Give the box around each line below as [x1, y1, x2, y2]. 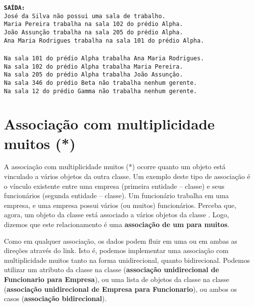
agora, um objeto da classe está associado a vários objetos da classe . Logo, [4, 209, 229, 220]
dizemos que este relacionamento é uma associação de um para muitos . [4, 219, 229, 230]
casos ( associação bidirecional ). [4, 293, 107, 304]
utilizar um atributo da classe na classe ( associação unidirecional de [4, 264, 219, 275]
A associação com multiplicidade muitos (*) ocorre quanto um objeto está [4, 161, 226, 172]
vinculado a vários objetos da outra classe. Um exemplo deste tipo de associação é [4, 171, 251, 181]
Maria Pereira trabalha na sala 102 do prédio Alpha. [4, 21, 183, 28]
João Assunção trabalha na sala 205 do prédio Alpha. [4, 28, 183, 36]
